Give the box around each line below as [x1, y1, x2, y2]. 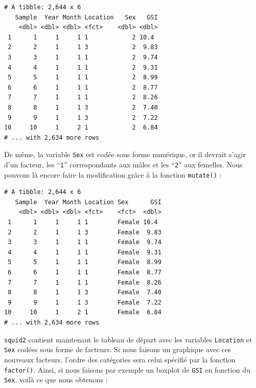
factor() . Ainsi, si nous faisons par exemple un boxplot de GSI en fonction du [4, 364, 250, 375]
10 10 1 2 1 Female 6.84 [4, 309, 161, 316]
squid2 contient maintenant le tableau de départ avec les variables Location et [4, 334, 252, 344]
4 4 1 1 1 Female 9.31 [8, 248, 161, 256]
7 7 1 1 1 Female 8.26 [8, 278, 161, 286]
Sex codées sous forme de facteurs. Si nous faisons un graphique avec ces [4, 344, 231, 355]
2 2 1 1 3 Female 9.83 [8, 228, 161, 236]
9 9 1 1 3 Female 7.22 [8, 298, 161, 306]
